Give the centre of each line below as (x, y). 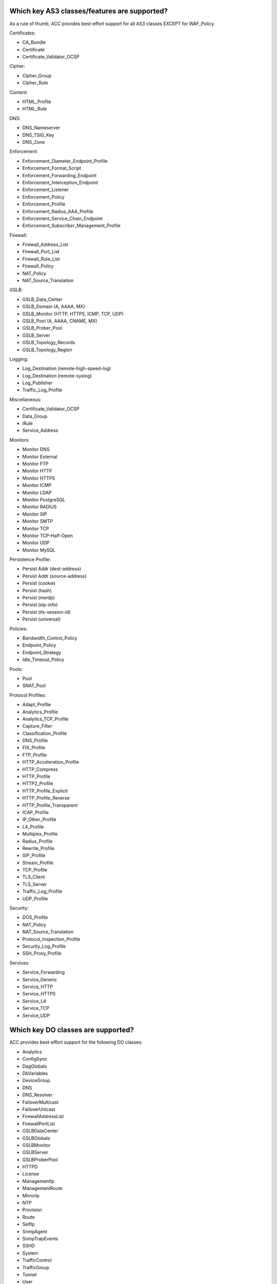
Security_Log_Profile (44, 946)
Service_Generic (40, 979)
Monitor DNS (36, 449)
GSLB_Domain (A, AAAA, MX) (54, 307)
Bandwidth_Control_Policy (50, 638)
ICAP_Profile (35, 812)
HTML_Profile (37, 102)
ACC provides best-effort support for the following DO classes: (76, 1042)
